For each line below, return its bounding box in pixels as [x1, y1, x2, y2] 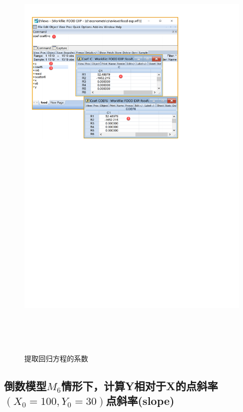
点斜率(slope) [106, 392, 175, 408]
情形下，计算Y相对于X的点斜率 [61, 377, 218, 393]
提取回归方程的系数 [24, 353, 88, 363]
